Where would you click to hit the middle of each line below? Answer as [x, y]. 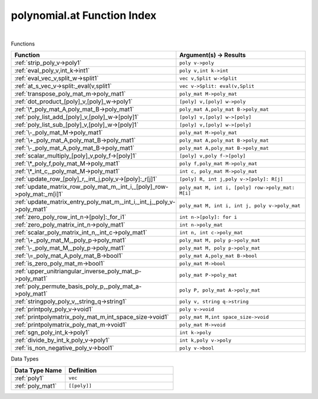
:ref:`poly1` [29, 378]
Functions [23, 44]
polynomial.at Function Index [84, 15]
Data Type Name [38, 370]
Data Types [25, 359]
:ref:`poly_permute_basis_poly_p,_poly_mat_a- [78, 286]
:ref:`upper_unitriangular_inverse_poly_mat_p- [78, 272]
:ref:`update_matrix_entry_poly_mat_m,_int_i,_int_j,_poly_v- [95, 202]
